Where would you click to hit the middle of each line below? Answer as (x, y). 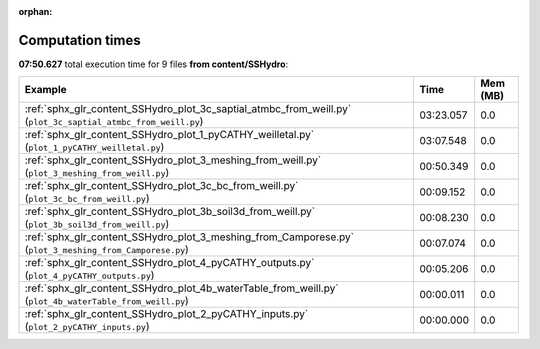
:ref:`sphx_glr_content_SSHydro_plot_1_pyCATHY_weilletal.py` (169, 135)
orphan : (35, 11)
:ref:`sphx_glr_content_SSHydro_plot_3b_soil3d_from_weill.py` (170, 212)
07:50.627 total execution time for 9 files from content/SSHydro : (153, 64)
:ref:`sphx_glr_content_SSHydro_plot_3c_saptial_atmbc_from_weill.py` (188, 109)
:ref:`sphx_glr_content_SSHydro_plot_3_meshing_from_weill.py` (173, 160)
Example (45, 90)
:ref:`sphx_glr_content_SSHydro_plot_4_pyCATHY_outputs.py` (169, 263)
